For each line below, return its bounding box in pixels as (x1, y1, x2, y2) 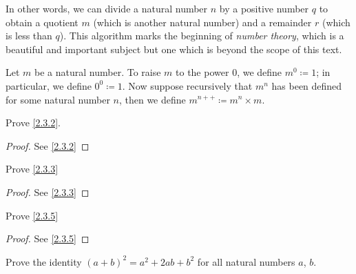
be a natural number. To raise (34, 65, 161, 79)
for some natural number (6, 92, 110, 106)
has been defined (271, 78, 342, 92)
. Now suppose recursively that (122, 78, 253, 92)
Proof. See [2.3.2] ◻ (6, 138, 90, 153)
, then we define (118, 92, 186, 106)
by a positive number (219, 1, 309, 15)
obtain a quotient (6, 14, 78, 29)
